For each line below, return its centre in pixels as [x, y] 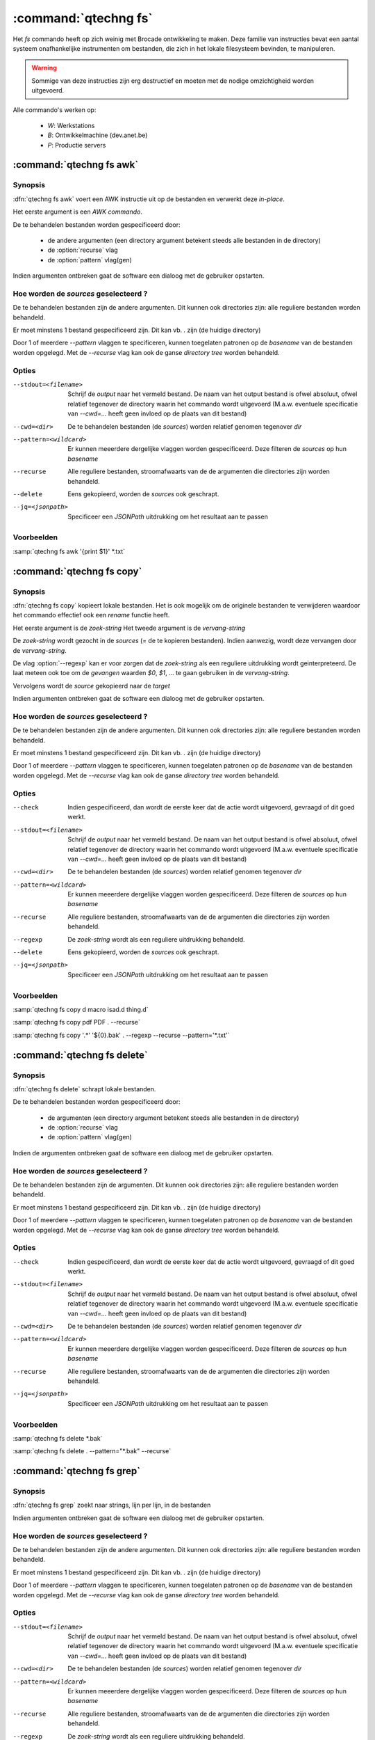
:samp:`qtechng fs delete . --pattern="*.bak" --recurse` [92, 1451]
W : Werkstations [71, 125]
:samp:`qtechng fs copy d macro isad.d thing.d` [81, 1009]
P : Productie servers [77, 145]
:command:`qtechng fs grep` [77, 1471]
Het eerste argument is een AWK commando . [77, 212]
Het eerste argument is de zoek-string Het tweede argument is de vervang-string [129, 628]
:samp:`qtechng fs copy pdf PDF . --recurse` [76, 1022]
